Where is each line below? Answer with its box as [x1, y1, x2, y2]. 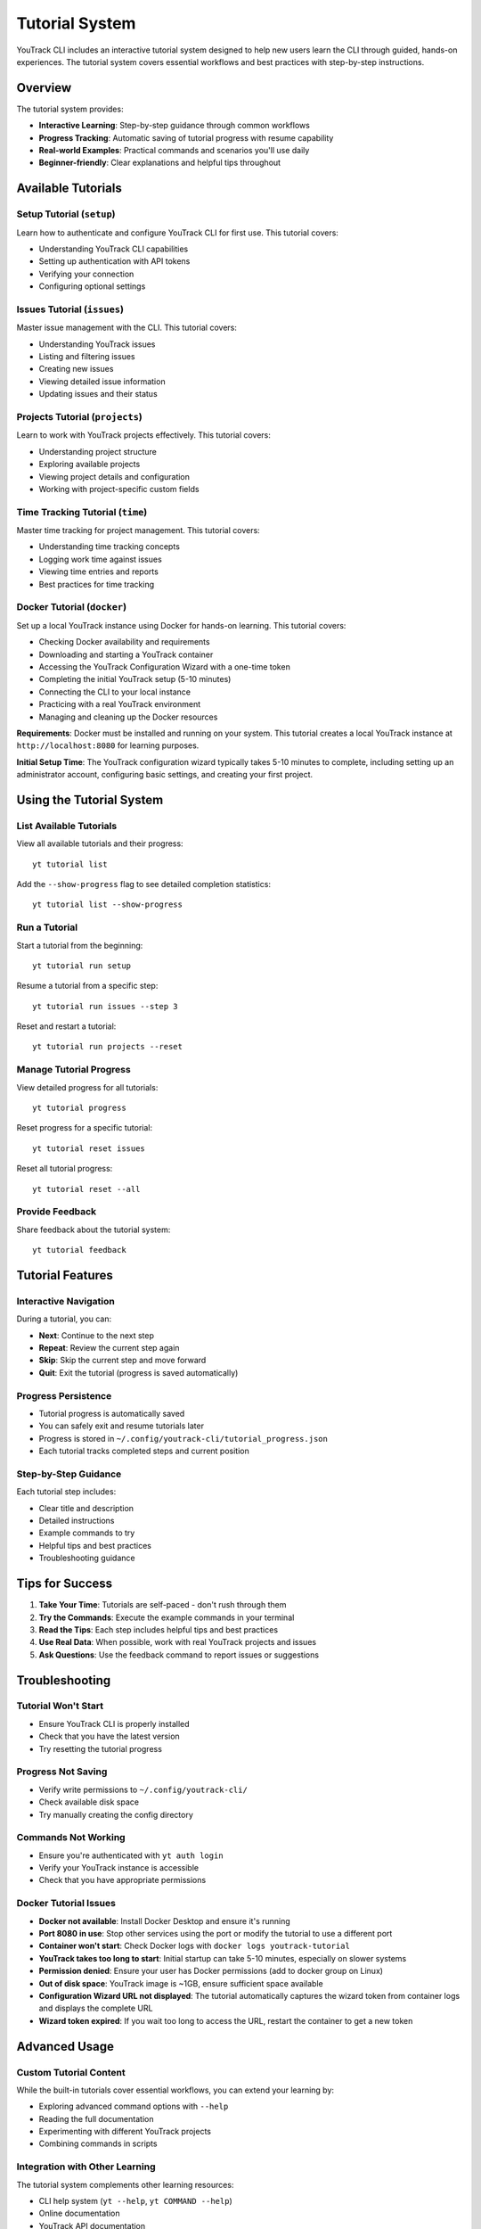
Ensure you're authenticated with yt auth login [38, 1850, 224, 1861]
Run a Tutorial [16, 921, 78, 934]
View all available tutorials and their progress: [16, 838, 183, 849]
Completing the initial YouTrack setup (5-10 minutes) [38, 674, 232, 685]
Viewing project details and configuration [38, 471, 191, 481]
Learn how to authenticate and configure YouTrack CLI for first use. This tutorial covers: [16, 227, 338, 238]
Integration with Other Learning [16, 2160, 156, 2173]
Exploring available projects [38, 459, 141, 470]
